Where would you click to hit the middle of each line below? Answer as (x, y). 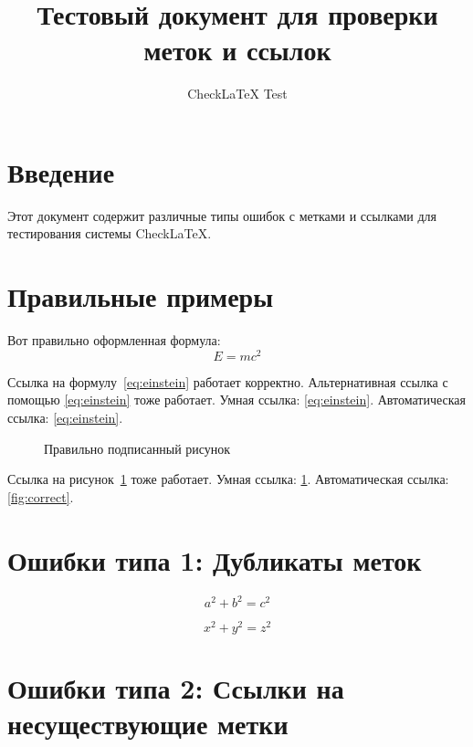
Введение (61, 171)
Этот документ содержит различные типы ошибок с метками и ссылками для (222, 215)
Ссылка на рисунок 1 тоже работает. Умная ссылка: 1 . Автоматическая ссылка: (228, 479)
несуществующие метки (148, 724)
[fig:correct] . (41, 496)
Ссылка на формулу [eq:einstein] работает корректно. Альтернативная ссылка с (228, 381)
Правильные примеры (141, 296)
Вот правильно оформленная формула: (114, 340)
